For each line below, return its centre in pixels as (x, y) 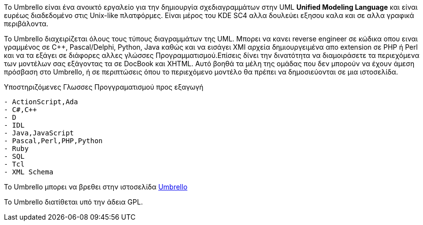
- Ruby (16, 149)
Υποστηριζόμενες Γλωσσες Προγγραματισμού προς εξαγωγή (104, 87)
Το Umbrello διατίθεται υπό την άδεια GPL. (73, 202)
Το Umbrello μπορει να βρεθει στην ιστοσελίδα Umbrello (96, 187)
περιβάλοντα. (26, 24)
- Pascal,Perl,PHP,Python (53, 141)
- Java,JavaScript (39, 133)
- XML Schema (29, 172)
